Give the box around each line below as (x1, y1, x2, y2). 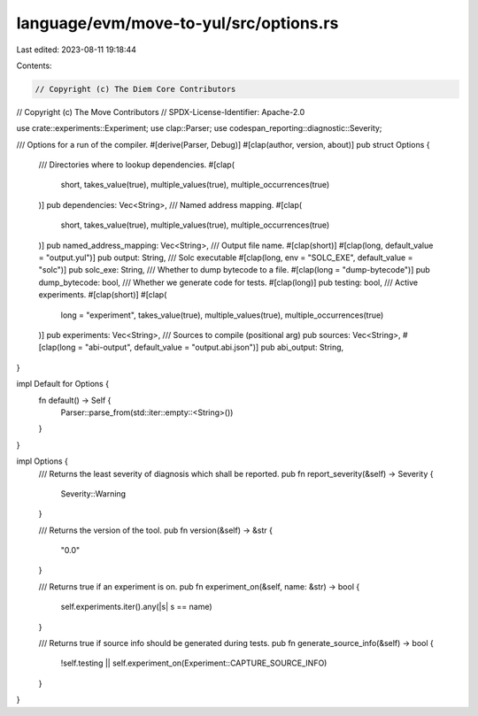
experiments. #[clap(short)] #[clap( (38, 289, 167, 300)
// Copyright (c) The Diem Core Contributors (35, 84, 236, 94)
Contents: (16, 60, 52, 71)
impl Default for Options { (16, 379, 110, 389)
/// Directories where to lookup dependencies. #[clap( (38, 159, 235, 170)
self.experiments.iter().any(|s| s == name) (60, 602, 212, 612)
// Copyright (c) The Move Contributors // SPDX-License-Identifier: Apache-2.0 (16, 106, 305, 117)
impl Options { (16, 456, 68, 466)
